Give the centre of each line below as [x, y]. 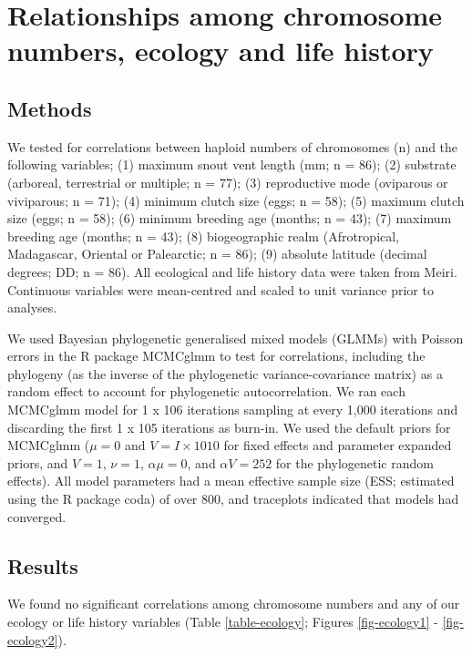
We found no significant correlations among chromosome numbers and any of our [234, 604]
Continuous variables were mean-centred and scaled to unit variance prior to [221, 289]
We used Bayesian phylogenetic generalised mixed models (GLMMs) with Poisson [236, 338]
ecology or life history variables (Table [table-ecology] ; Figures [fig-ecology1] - [223, 622]
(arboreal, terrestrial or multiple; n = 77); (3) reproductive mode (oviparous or [228, 182]
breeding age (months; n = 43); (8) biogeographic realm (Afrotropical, [204, 236]
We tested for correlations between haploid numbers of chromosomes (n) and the [233, 146]
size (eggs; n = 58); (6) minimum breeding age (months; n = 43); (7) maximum [230, 218]
